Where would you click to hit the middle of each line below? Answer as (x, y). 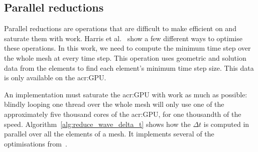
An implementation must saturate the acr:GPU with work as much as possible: (126, 94)
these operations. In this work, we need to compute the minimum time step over (127, 48)
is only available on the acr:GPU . (55, 78)
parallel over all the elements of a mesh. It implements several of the (109, 134)
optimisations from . (36, 143)
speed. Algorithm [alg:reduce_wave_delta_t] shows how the (97, 124)
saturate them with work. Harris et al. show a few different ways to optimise (123, 38)
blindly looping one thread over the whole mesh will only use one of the (114, 104)
